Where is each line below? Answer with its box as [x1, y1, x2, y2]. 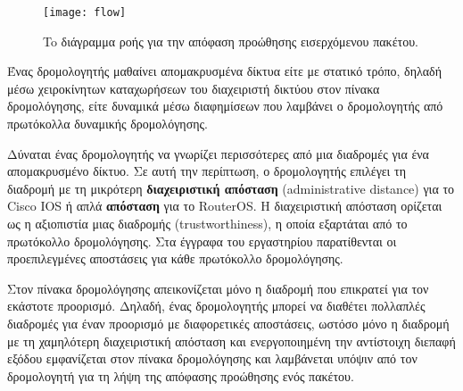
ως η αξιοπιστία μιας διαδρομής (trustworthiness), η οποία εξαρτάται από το [7, 214, 408, 232]
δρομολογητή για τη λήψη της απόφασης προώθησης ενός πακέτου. [7, 366, 354, 385]
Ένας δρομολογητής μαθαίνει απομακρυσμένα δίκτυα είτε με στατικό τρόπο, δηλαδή [7, 62, 442, 80]
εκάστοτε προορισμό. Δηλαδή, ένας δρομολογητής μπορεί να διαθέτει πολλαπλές [7, 296, 426, 315]
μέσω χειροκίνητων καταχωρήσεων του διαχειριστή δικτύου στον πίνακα [7, 79, 380, 97]
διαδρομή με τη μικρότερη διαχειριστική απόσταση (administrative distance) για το [7, 179, 455, 197]
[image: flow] [43, 6, 127, 19]
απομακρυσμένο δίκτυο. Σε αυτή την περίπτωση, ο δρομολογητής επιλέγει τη [7, 162, 406, 180]
